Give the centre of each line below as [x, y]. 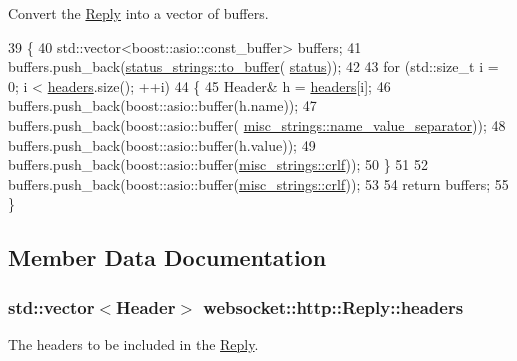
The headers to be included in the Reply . [133, 343]
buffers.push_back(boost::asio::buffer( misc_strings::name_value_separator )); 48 [257, 124]
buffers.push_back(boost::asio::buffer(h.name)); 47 [162, 105]
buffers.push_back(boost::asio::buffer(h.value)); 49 [162, 144]
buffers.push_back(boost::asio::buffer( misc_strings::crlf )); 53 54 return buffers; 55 [258, 183]
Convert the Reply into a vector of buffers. [138, 13]
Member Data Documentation [167, 257]
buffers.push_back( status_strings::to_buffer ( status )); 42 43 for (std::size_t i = [253, 66]
